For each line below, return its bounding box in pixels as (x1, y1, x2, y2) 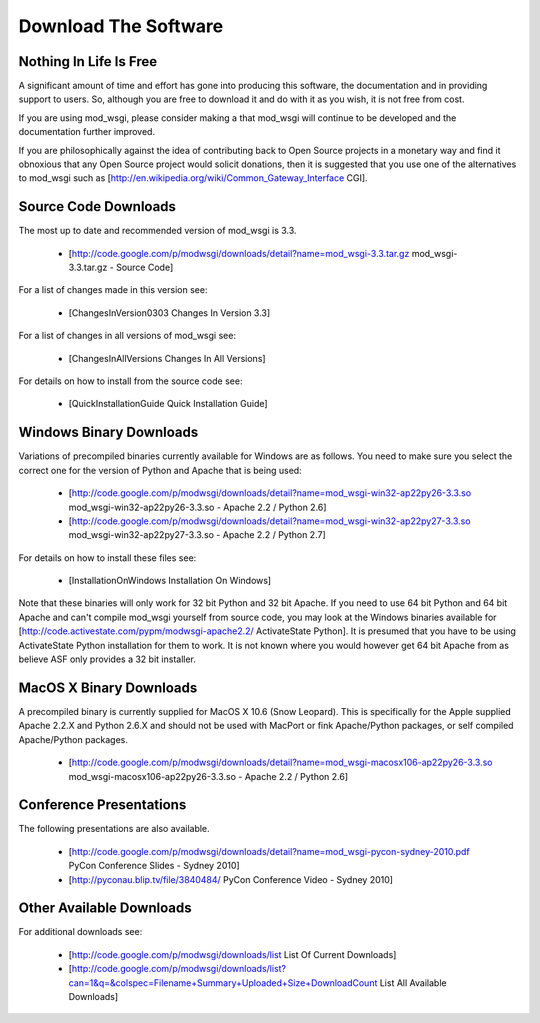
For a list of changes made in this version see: (18, 284, 208, 296)
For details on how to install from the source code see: (18, 375, 243, 387)
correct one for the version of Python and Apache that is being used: (18, 464, 302, 476)
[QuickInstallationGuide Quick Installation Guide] (68, 398, 269, 410)
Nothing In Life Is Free (18, 53, 158, 70)
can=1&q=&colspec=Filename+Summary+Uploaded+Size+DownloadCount (68, 976, 378, 989)
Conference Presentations (18, 796, 187, 814)
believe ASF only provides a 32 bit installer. (18, 653, 197, 665)
